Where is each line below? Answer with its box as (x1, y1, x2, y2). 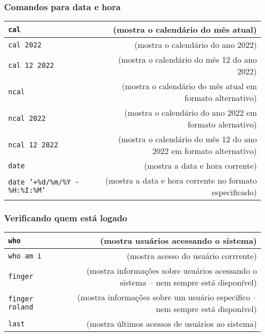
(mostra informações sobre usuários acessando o (86, 265, 257, 277)
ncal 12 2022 (8, 141, 59, 149)
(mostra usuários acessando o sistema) (100, 235, 257, 247)
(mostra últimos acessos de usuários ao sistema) (86, 318, 257, 330)
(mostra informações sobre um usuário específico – (77, 291, 257, 303)
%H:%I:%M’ (8, 186, 46, 195)
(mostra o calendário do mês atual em (121, 80, 257, 92)
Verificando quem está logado (4, 212, 127, 224)
